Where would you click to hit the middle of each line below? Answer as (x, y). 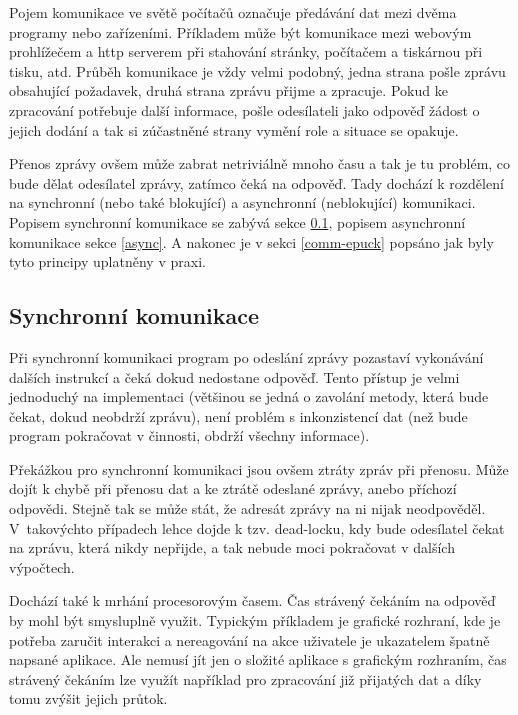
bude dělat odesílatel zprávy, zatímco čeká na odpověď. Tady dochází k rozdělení (256, 182)
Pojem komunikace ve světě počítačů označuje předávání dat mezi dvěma (233, 12)
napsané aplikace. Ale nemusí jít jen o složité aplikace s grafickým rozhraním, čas (258, 659)
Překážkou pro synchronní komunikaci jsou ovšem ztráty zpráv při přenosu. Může (259, 468)
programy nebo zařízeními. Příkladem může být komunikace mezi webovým (240, 31)
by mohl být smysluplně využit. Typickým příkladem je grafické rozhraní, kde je (255, 620)
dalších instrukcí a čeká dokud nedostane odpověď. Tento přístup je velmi (234, 376)
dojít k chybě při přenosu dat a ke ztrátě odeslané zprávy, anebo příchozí (233, 488)
